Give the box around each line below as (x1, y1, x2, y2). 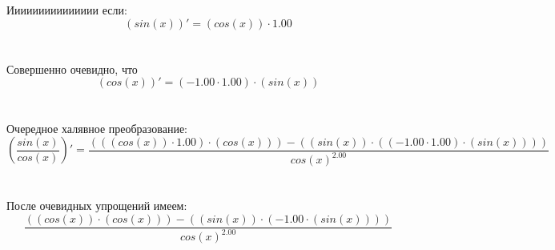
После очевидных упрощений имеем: (6, 197, 187, 214)
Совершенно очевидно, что (6, 60, 138, 77)
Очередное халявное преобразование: (6, 119, 188, 136)
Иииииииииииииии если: (6, 2, 127, 18)
